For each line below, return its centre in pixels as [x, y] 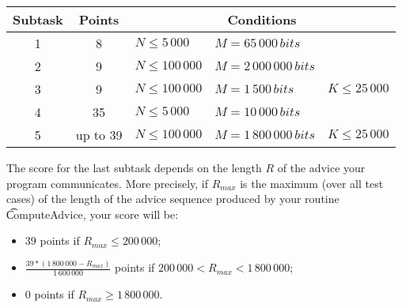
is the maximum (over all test [312, 183]
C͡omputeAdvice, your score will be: [93, 214]
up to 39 [99, 135]
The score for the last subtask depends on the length [134, 167]
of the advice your [321, 167]
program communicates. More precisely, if [108, 183]
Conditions [262, 19]
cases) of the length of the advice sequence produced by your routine [173, 199]
